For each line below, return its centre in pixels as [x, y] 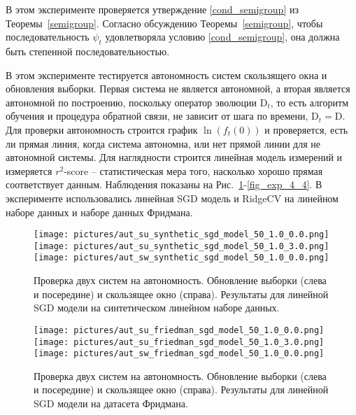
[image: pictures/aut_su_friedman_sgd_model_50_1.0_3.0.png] [179, 342]
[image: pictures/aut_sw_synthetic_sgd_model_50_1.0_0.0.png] [181, 258]
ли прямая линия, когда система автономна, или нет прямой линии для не [163, 143]
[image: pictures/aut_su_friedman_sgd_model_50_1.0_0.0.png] [179, 330]
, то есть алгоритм [309, 102]
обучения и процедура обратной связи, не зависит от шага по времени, [157, 116]
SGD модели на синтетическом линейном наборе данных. [157, 308]
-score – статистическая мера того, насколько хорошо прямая [193, 170]
